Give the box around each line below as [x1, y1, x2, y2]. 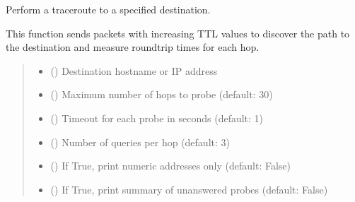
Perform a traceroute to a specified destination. [6, 2, 211, 16]
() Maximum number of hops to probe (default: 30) [50, 87, 273, 102]
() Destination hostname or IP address [50, 63, 218, 78]
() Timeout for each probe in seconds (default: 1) [50, 110, 264, 125]
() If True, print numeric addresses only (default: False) [50, 158, 291, 173]
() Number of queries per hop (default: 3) [50, 134, 230, 149]
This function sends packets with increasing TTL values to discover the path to [6, 25, 350, 40]
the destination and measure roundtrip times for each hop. [6, 40, 260, 54]
